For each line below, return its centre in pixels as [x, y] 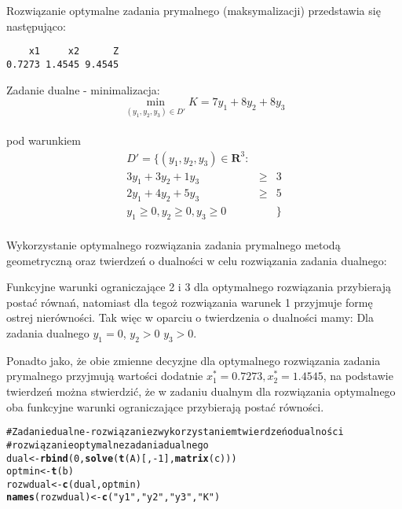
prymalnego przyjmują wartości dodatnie [105, 376]
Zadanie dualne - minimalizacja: [83, 89]
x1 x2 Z [74, 52]
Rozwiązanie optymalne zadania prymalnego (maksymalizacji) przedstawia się [194, 10]
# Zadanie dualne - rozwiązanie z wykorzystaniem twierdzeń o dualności [175, 432]
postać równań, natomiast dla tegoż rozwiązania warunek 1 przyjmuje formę [190, 302]
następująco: [36, 26]
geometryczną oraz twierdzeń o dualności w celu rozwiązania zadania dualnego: [197, 260]
